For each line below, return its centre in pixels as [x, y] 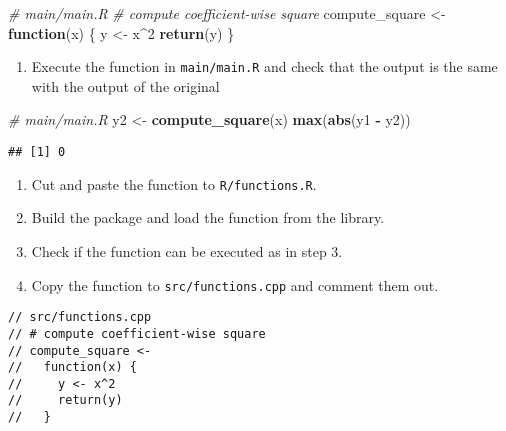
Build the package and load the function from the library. [208, 217]
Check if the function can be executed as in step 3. [187, 250]
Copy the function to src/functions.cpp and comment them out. [235, 284]
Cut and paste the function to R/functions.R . [174, 183]
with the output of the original [125, 85]
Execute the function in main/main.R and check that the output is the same [264, 66]
